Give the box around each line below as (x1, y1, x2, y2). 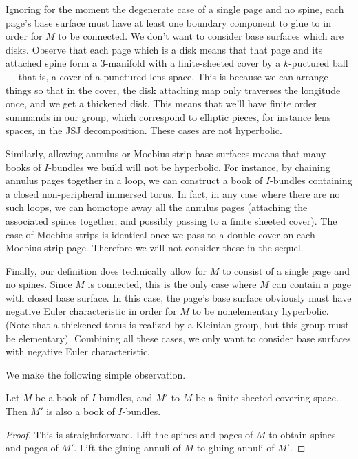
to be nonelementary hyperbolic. (192, 304, 329, 318)
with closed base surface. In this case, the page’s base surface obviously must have (6, 290, 352, 304)
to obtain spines (268, 427, 336, 441)
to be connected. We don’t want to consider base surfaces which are (58, 29, 344, 43)
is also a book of (46, 404, 115, 418)
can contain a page (272, 277, 352, 291)
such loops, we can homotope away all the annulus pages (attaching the (6, 200, 308, 214)
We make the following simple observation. (6, 367, 186, 381)
